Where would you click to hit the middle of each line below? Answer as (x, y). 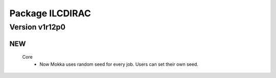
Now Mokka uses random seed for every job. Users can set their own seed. (119, 64)
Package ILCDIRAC (50, 13)
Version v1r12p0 (38, 27)
